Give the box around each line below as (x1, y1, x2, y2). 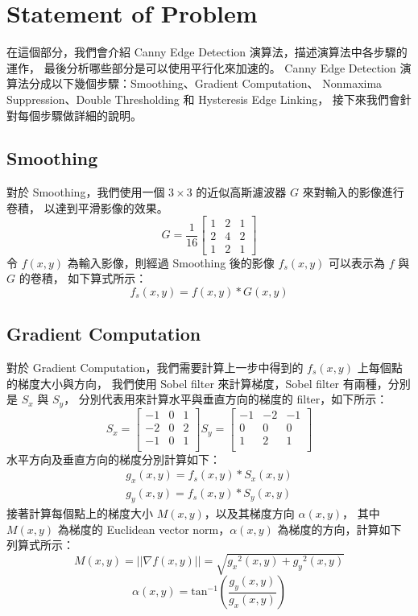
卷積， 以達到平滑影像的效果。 (6, 199, 168, 216)
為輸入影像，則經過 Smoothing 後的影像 (67, 254, 275, 271)
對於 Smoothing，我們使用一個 (6, 184, 165, 201)
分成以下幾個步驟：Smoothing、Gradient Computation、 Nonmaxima (28, 75, 383, 92)
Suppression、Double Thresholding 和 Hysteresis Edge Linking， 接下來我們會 (6, 90, 400, 107)
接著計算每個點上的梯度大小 (6, 504, 153, 521)
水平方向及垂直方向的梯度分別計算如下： (6, 450, 221, 467)
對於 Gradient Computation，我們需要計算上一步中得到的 (6, 358, 304, 375)
